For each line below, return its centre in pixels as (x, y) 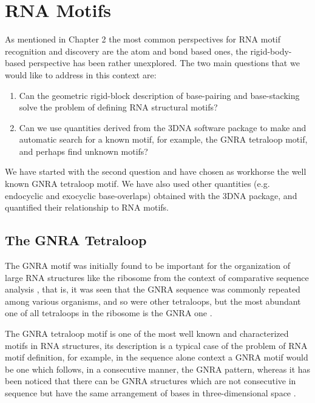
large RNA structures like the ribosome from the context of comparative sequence (157, 277)
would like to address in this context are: (81, 74)
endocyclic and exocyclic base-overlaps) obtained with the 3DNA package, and (151, 195)
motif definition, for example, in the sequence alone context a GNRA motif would (157, 357)
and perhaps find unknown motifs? (83, 151)
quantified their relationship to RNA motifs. (87, 207)
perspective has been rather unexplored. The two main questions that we (164, 63)
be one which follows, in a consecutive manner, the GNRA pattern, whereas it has (158, 369)
